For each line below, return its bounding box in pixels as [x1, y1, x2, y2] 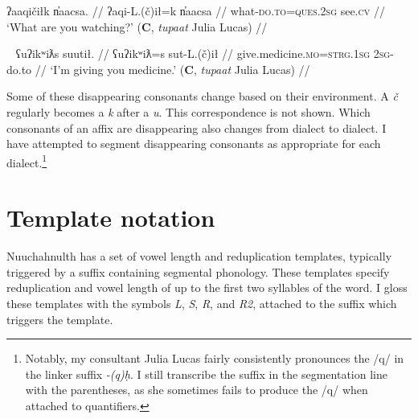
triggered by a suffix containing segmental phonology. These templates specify [6, 263, 390, 280]
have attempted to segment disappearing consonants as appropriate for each [6, 135, 381, 152]
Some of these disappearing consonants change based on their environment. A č [6, 88, 398, 105]
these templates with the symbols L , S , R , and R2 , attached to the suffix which [6, 294, 397, 311]
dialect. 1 [6, 151, 47, 170]
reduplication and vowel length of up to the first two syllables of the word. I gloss [6, 279, 408, 296]
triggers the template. [6, 310, 113, 327]
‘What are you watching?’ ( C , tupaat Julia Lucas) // [6, 18, 268, 35]
